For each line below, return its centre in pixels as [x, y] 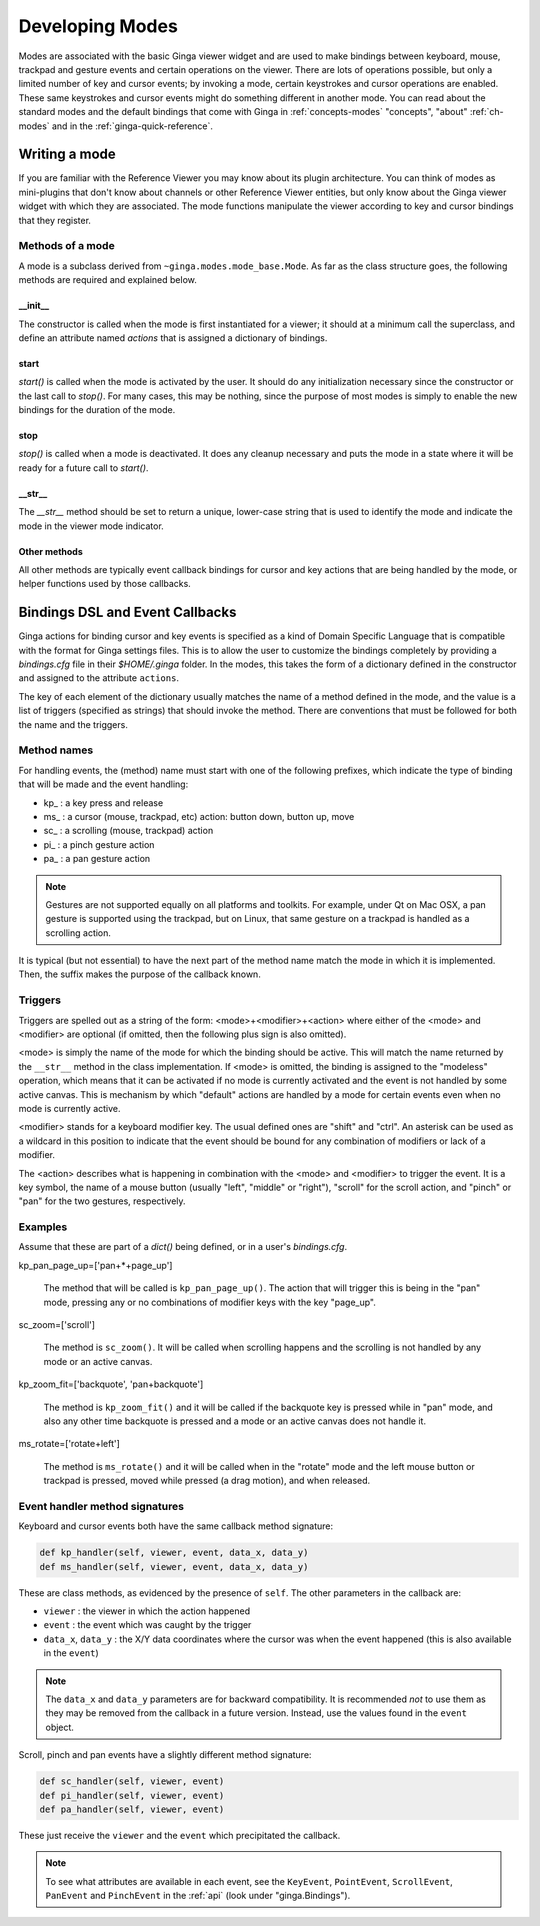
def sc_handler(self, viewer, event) [132, 1781]
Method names [56, 750]
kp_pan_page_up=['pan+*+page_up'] [95, 1265]
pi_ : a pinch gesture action [99, 844]
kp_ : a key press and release [103, 802]
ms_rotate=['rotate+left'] [69, 1444]
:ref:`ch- [486, 112]
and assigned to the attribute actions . [99, 678]
